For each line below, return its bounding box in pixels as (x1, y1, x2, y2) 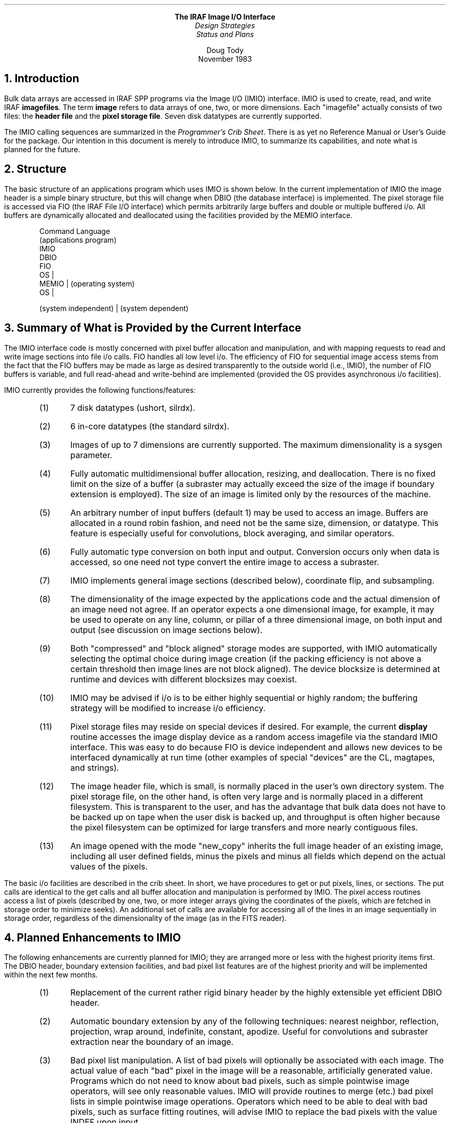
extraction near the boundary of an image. (70, 1037, 234, 1047)
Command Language (39, 226, 110, 236)
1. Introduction (4, 72, 79, 85)
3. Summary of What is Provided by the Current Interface (4, 321, 302, 335)
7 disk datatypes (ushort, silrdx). (70, 402, 195, 413)
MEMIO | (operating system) (39, 279, 135, 288)
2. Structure (4, 162, 67, 176)
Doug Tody (206, 46, 244, 55)
